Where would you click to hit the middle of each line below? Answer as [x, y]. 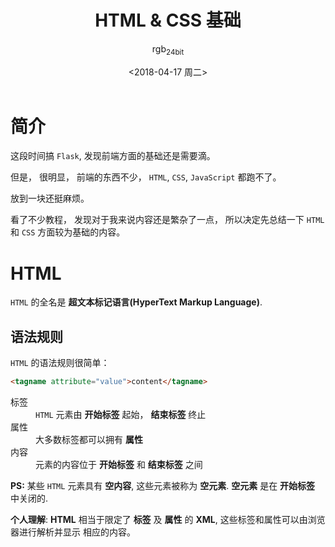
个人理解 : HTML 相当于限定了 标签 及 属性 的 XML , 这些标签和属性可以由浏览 [168, 520]
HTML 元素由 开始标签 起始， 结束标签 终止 [121, 415]
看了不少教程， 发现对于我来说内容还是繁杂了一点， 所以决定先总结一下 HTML [167, 220]
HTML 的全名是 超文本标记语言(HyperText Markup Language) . [136, 302]
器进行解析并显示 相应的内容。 [73, 532]
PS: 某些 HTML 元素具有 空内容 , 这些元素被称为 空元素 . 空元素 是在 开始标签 [163, 486]
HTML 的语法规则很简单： [60, 363]
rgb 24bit [168, 49]
